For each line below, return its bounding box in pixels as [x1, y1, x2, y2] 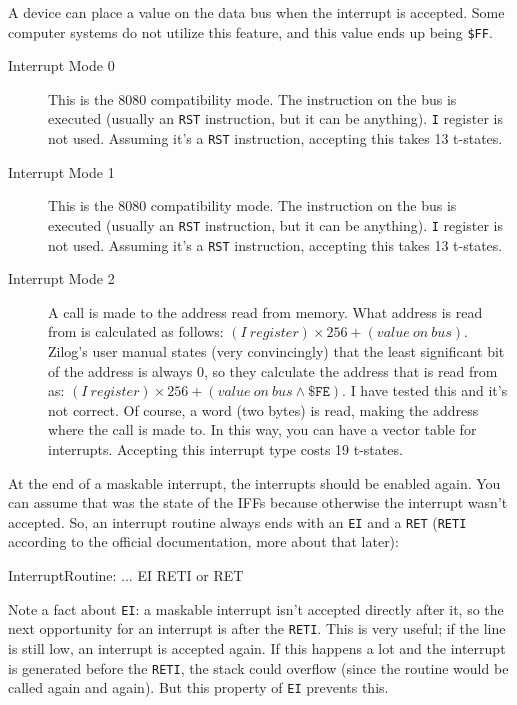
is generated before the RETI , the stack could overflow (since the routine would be [8, 657, 509, 678]
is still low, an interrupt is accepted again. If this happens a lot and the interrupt [8, 637, 506, 658]
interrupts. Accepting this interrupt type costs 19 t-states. [48, 439, 403, 459]
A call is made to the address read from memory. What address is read [48, 301, 483, 322]
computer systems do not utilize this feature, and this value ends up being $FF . [8, 21, 493, 42]
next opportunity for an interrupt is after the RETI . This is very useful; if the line [8, 618, 506, 639]
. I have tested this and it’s [342, 380, 508, 401]
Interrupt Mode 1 [8, 161, 115, 182]
